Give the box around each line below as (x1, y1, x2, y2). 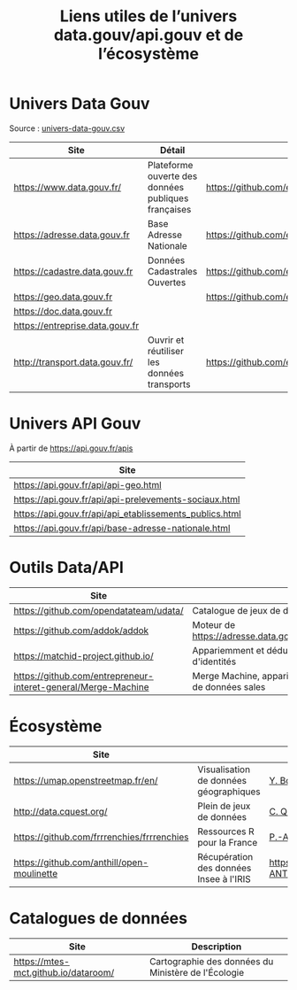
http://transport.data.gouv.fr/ (13, 356, 133, 368)
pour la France (197, 836, 258, 848)
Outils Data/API (9, 558, 124, 577)
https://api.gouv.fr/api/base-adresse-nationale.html (13, 522, 231, 534)
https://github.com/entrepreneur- (13, 669, 155, 682)
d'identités (192, 655, 237, 668)
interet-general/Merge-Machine (13, 680, 149, 692)
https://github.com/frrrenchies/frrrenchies (13, 831, 189, 843)
